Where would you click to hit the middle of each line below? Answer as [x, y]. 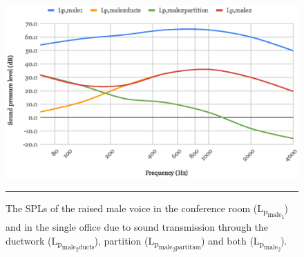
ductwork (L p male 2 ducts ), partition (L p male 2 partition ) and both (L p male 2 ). [146, 243]
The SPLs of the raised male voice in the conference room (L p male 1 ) [147, 210]
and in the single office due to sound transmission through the [137, 227]
